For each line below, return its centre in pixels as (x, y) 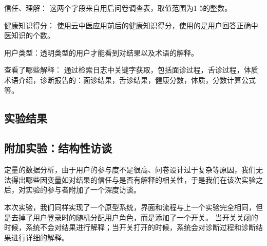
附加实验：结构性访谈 (58, 148)
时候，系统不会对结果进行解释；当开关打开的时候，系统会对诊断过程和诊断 (130, 227)
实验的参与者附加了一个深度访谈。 (83, 190)
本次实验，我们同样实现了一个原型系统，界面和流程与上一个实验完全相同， (130, 207)
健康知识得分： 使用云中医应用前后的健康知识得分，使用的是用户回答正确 (128, 25)
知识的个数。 (33, 35)
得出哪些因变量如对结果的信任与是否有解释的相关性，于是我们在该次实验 (133, 179)
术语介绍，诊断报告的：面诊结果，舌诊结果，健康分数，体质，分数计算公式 (130, 80)
